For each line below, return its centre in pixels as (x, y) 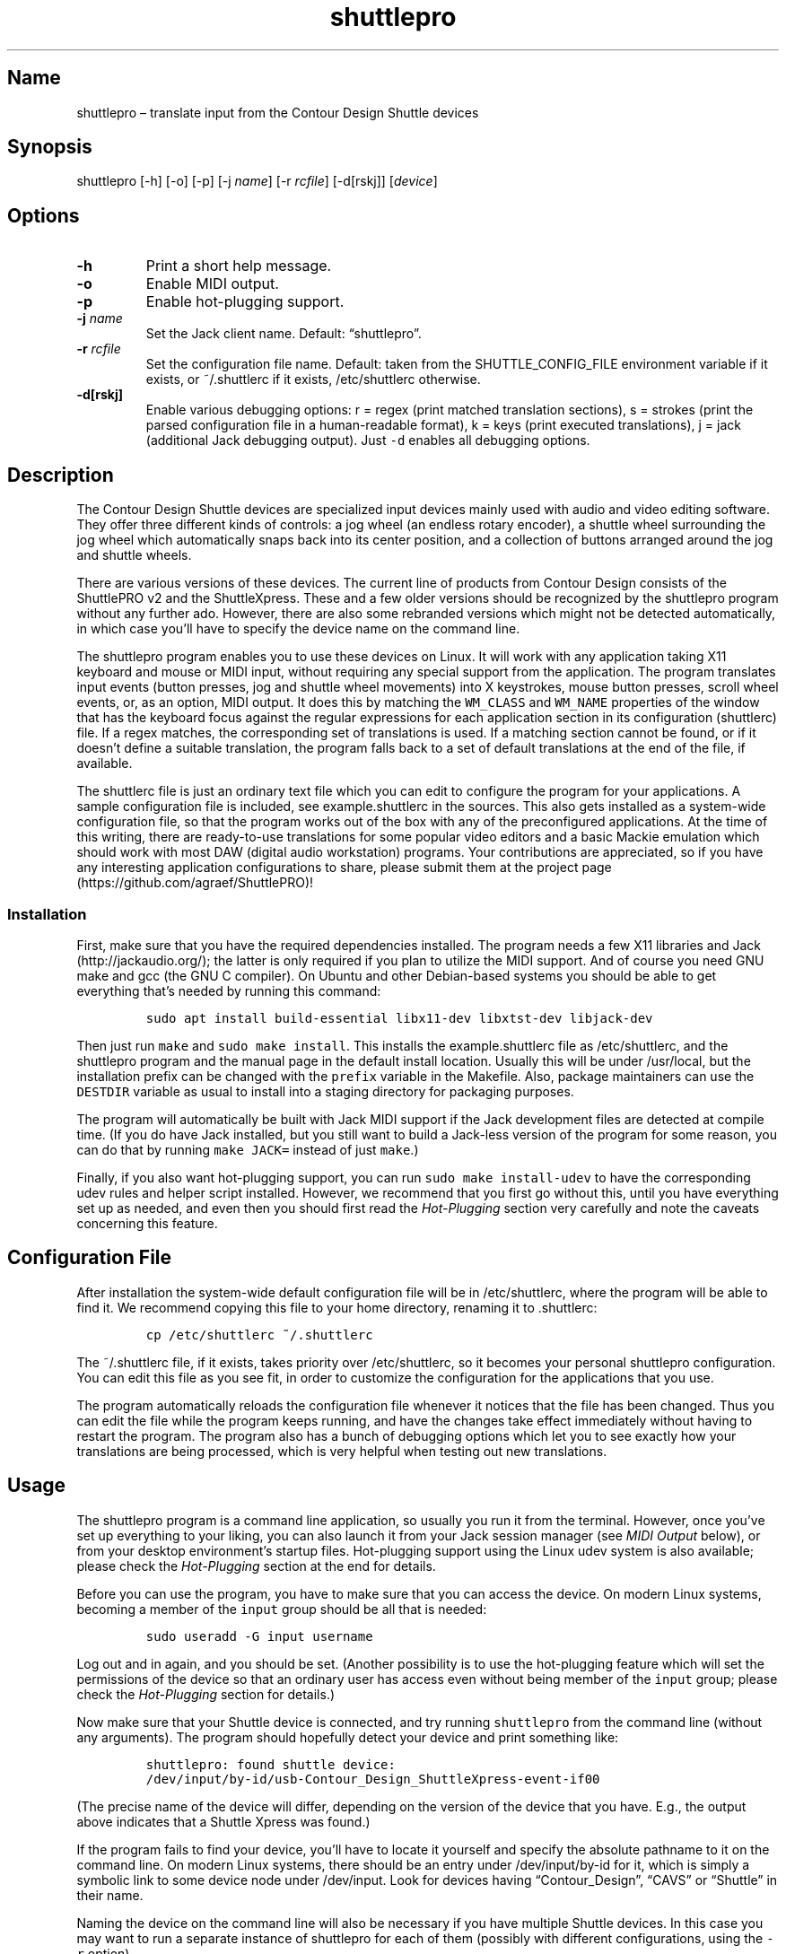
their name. (110, 1895)
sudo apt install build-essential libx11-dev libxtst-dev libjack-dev (399, 1018)
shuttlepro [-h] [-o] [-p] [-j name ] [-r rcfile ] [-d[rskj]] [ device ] (257, 181)
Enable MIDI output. (212, 284)
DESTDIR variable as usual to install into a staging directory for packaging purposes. (325, 1091)
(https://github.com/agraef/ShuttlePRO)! (195, 883)
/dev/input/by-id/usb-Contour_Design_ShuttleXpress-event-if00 (373, 1779)
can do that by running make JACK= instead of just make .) (248, 1149)
